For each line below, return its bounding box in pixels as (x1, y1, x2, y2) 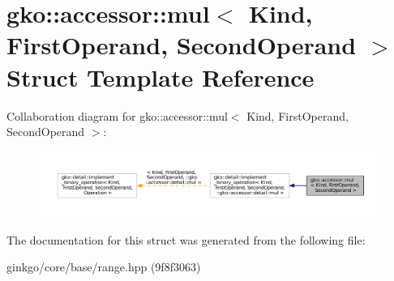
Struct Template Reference (6, 60, 315, 93)
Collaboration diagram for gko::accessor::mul (6, 107, 228, 124)
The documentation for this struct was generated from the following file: (6, 231, 366, 248)
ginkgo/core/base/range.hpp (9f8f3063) (6, 258, 201, 275)
